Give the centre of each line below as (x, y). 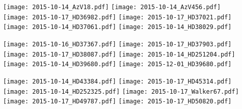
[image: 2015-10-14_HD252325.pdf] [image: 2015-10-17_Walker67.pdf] (121, 91)
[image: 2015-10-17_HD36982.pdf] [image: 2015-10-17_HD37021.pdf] (117, 17)
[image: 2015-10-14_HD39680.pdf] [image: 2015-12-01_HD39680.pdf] (117, 64)
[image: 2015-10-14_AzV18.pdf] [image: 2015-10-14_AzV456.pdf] (112, 7)
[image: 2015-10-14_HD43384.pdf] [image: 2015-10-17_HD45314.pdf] (117, 81)
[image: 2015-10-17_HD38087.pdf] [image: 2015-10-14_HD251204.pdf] (119, 54)
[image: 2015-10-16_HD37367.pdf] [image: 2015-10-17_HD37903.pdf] (117, 44)
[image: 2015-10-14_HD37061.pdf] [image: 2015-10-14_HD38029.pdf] (117, 27)
